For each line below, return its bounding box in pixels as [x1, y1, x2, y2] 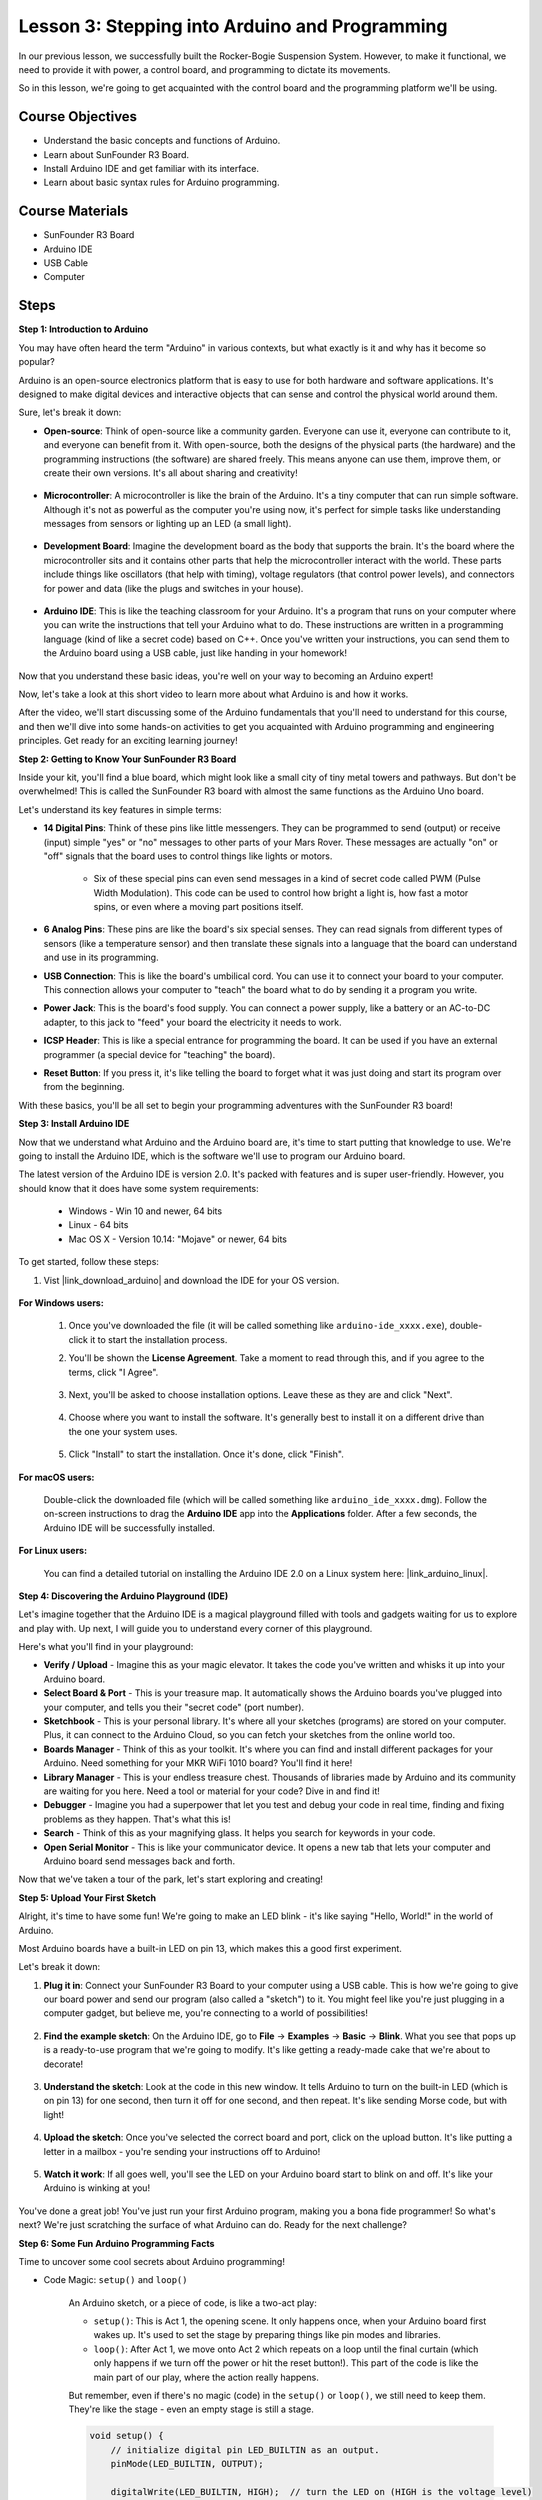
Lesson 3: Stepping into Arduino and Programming [18, 15, 448, 37]
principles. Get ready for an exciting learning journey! [18, 735, 239, 747]
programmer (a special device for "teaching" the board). [43, 1048, 276, 1060]
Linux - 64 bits [68, 1219, 129, 1231]
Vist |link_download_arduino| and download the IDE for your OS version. [43, 1274, 340, 1286]
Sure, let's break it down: [18, 406, 122, 419]
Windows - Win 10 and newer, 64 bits [68, 1205, 223, 1217]
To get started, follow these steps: [18, 1256, 160, 1268]
